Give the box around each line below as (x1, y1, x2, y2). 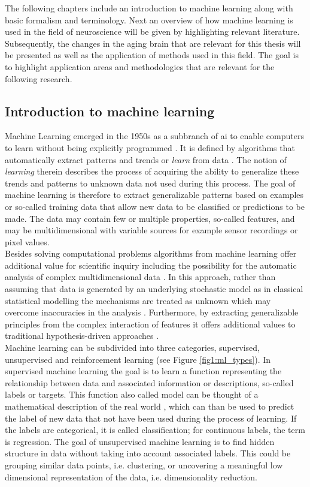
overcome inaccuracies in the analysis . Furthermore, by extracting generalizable (5, 306, 299, 318)
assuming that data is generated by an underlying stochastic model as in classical (5, 282, 303, 295)
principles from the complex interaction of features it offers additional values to (5, 317, 296, 330)
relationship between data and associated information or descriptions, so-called (5, 376, 294, 389)
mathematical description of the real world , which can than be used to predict (5, 400, 294, 413)
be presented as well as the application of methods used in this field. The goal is (5, 49, 299, 61)
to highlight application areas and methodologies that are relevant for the (5, 60, 275, 73)
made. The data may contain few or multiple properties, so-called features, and (5, 212, 295, 224)
